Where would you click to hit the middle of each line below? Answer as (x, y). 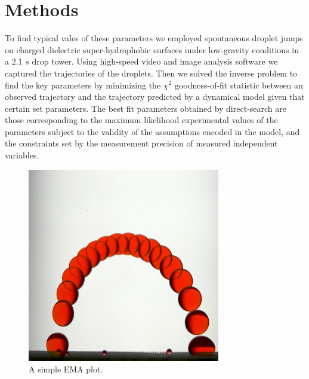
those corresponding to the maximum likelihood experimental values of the (141, 120)
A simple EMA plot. (66, 369)
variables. (22, 155)
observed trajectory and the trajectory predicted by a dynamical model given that (155, 97)
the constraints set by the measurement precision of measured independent (141, 143)
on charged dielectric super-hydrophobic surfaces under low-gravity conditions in (152, 49)
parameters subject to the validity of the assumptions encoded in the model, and (152, 131)
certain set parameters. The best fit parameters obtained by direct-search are (146, 108)
